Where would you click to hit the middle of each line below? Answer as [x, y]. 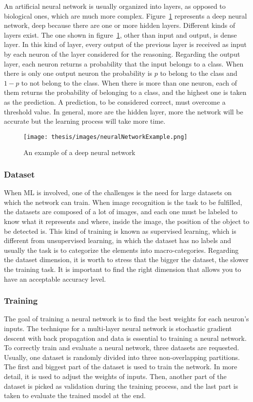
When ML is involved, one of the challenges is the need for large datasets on [118, 192]
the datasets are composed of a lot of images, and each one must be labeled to [121, 212]
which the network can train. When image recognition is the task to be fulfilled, [123, 202]
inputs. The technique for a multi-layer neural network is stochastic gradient [118, 328]
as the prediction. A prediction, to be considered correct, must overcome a [115, 101]
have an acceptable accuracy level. [55, 279]
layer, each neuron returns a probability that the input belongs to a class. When [124, 63]
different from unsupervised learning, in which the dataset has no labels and [118, 240]
